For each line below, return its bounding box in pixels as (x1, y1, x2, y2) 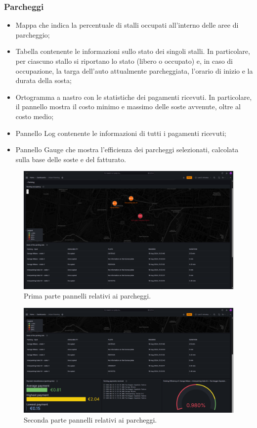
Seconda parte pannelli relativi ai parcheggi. (24, 414, 157, 425)
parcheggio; (15, 29, 50, 40)
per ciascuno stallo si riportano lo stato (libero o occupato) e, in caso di (15, 56, 233, 66)
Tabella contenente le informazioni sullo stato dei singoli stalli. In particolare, (15, 46, 250, 56)
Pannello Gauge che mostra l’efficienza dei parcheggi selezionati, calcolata (15, 144, 239, 155)
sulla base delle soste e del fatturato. (15, 154, 126, 164)
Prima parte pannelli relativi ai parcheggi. (24, 291, 151, 301)
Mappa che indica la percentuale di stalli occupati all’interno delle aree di (15, 20, 239, 30)
